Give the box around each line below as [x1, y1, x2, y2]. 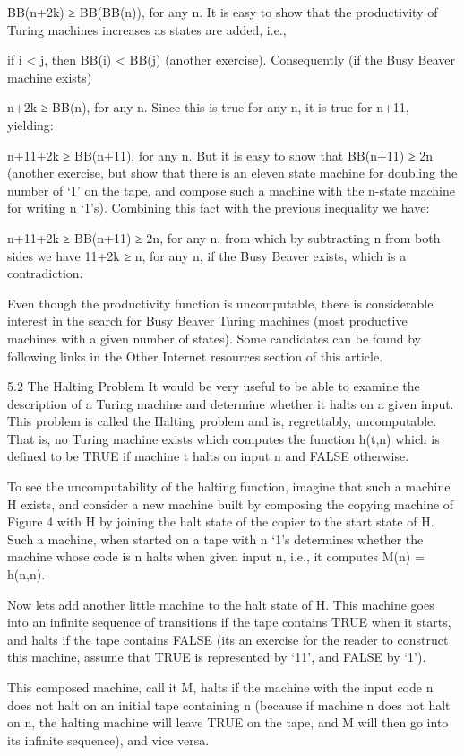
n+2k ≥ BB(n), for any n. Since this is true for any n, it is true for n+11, [7, 98, 409, 117]
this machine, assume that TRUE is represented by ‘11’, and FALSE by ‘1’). [7, 647, 426, 666]
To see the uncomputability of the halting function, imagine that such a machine [7, 477, 451, 496]
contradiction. [7, 264, 83, 282]
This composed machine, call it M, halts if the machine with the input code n [7, 678, 434, 696]
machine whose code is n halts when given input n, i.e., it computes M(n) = [7, 547, 425, 566]
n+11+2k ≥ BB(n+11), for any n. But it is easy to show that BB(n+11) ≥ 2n [7, 145, 434, 164]
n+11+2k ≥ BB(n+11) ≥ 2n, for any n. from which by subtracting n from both [7, 228, 441, 247]
